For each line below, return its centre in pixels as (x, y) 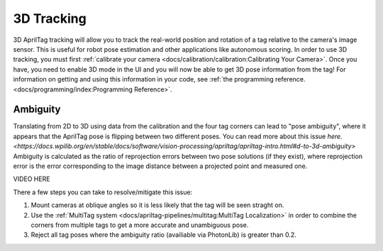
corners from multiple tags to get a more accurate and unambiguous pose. (140, 225)
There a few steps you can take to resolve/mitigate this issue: (103, 192)
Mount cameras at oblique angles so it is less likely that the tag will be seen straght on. (157, 205)
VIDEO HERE (32, 179)
